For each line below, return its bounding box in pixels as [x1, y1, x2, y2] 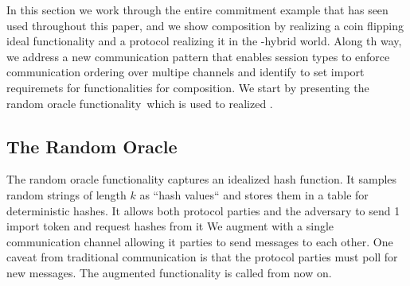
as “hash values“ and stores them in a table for [139, 186, 369, 203]
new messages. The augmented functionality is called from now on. [6, 264, 332, 280]
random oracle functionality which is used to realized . [6, 95, 273, 111]
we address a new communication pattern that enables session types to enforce [6, 48, 390, 64]
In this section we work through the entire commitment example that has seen [6, 2, 389, 17]
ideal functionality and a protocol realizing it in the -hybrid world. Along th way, [6, 33, 402, 49]
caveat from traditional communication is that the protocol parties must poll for [6, 249, 398, 265]
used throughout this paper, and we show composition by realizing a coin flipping [6, 17, 404, 33]
